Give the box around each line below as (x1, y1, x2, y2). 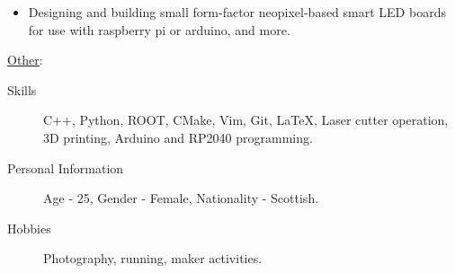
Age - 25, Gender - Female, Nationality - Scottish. (43, 189, 319, 207)
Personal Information (7, 158, 124, 177)
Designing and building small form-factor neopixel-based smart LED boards (28, 3, 446, 21)
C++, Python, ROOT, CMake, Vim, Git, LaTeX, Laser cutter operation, (43, 110, 449, 129)
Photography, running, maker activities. (43, 249, 263, 268)
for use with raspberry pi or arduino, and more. (28, 20, 290, 39)
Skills (7, 80, 37, 99)
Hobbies (7, 218, 51, 237)
